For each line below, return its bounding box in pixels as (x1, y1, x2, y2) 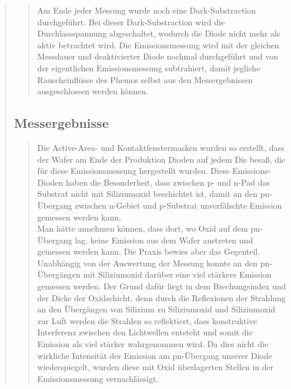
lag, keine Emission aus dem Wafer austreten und (75, 233, 253, 246)
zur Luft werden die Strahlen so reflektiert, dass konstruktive (37, 314, 257, 327)
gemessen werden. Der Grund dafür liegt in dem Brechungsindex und (37, 280, 286, 292)
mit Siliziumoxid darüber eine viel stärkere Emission (83, 268, 272, 281)
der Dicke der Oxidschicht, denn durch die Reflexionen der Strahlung (37, 291, 286, 304)
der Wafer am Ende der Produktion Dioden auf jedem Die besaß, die (37, 153, 286, 165)
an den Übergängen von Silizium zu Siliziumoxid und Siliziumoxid (37, 303, 276, 315)
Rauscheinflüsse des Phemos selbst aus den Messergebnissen (37, 73, 253, 85)
